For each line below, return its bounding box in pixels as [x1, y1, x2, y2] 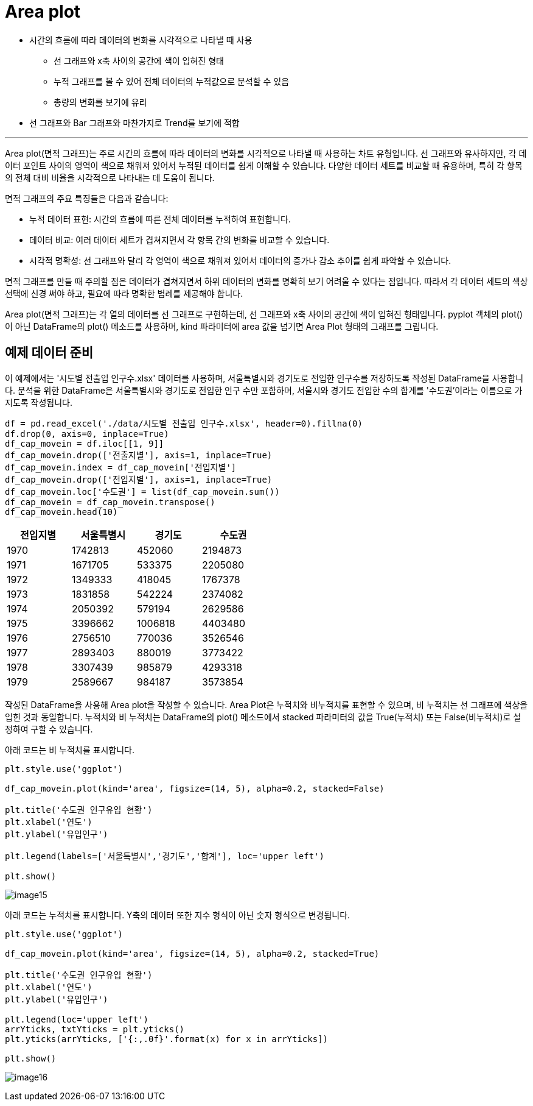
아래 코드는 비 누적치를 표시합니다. [5, 744, 134, 755]
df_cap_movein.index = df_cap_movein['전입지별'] [5, 462, 237, 472]
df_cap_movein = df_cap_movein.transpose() [5, 497, 215, 507]
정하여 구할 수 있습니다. [5, 723, 93, 734]
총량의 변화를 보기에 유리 [54, 96, 147, 107]
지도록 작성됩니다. [5, 397, 73, 408]
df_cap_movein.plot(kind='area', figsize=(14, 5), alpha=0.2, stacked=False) [5, 783, 385, 793]
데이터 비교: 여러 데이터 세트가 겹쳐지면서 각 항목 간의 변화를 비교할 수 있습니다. [29, 234, 330, 245]
